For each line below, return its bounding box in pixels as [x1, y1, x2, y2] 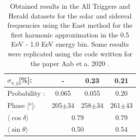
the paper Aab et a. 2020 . [30, 58, 110, 68]
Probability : [7, 87, 45, 98]
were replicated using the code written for [7, 48, 133, 58]
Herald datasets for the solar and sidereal [8, 10, 132, 20]
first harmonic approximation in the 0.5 [11, 29, 129, 39]
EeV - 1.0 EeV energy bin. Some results [11, 39, 129, 49]
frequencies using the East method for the [7, 20, 133, 30]
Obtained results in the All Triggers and [10, 1, 130, 11]
